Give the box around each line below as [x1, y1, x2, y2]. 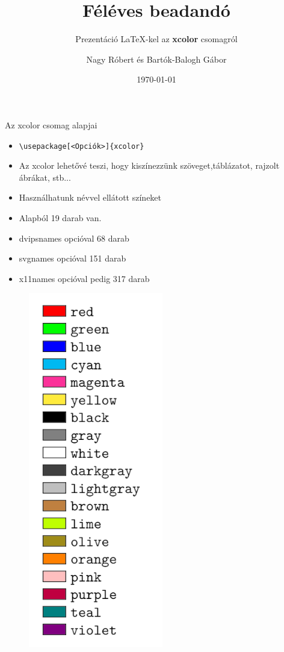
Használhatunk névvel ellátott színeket [19, 191, 162, 204]
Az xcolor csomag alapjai [5, 118, 97, 131]
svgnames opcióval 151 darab [19, 252, 126, 265]
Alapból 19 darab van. [19, 211, 102, 224]
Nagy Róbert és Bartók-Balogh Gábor [86, 52, 227, 65]
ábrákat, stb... [19, 171, 71, 183]
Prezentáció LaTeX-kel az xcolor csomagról [75, 33, 238, 45]
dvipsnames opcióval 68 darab [19, 231, 129, 244]
